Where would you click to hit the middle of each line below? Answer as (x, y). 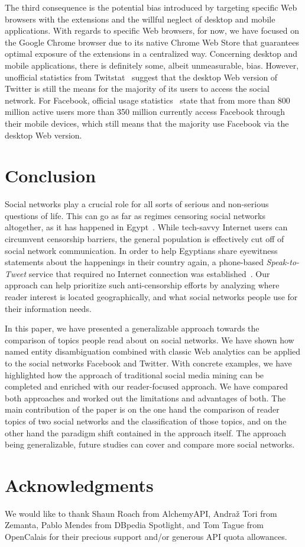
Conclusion (51, 176)
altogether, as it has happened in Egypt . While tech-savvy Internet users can (146, 227)
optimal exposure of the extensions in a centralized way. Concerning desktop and (151, 54)
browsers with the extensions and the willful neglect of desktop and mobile (140, 19)
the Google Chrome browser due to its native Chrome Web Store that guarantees (152, 42)
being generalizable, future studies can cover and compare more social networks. (150, 444)
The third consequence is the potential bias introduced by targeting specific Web (151, 7)
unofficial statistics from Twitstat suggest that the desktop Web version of (141, 77)
